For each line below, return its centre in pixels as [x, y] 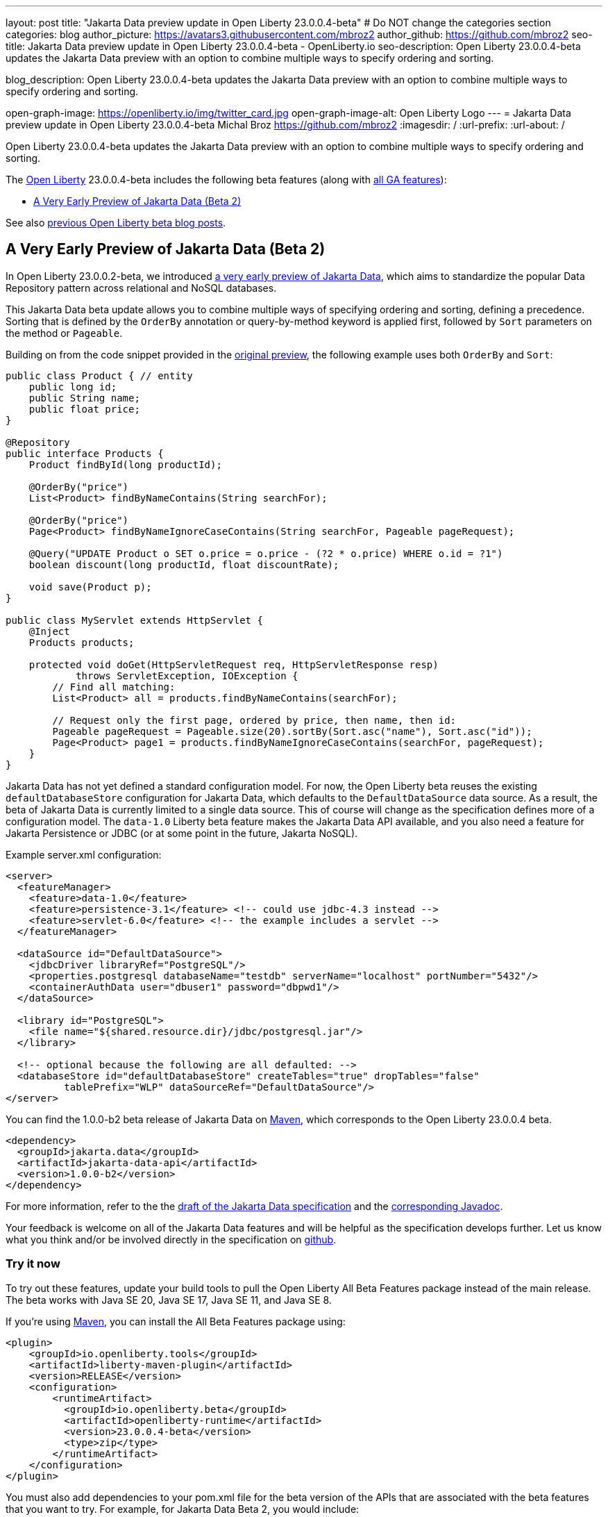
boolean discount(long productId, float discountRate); [184, 564]
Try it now [33, 1264]
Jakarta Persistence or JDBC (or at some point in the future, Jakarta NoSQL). [182, 833]
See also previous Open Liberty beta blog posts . [116, 223]
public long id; [73, 387]
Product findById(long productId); [125, 464]
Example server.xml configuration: [84, 854]
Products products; [82, 642]
